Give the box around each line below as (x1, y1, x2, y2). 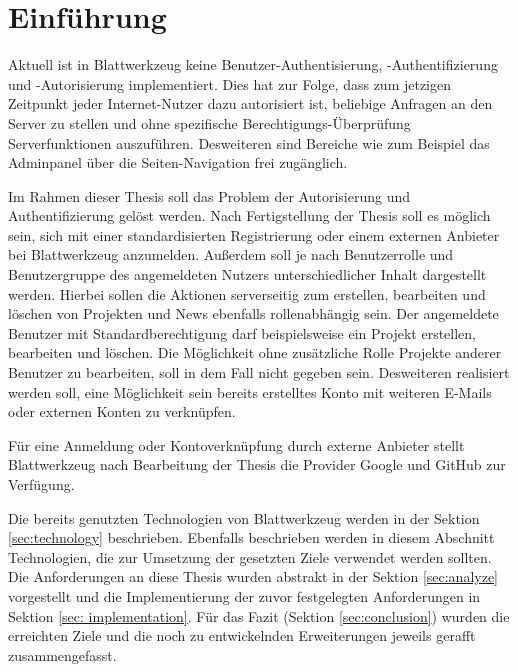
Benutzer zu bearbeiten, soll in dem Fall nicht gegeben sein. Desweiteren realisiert (8, 362, 510, 383)
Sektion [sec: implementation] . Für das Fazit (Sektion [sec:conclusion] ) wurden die (8, 605, 510, 626)
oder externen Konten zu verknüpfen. (8, 401, 236, 422)
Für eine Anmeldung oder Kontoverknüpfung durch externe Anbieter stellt (8, 434, 465, 455)
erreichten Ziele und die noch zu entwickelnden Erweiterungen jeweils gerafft (8, 625, 476, 646)
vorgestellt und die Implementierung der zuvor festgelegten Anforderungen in (8, 585, 481, 606)
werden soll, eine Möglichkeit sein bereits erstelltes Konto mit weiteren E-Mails (8, 381, 492, 402)
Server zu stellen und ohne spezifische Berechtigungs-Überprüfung (8, 112, 411, 133)
